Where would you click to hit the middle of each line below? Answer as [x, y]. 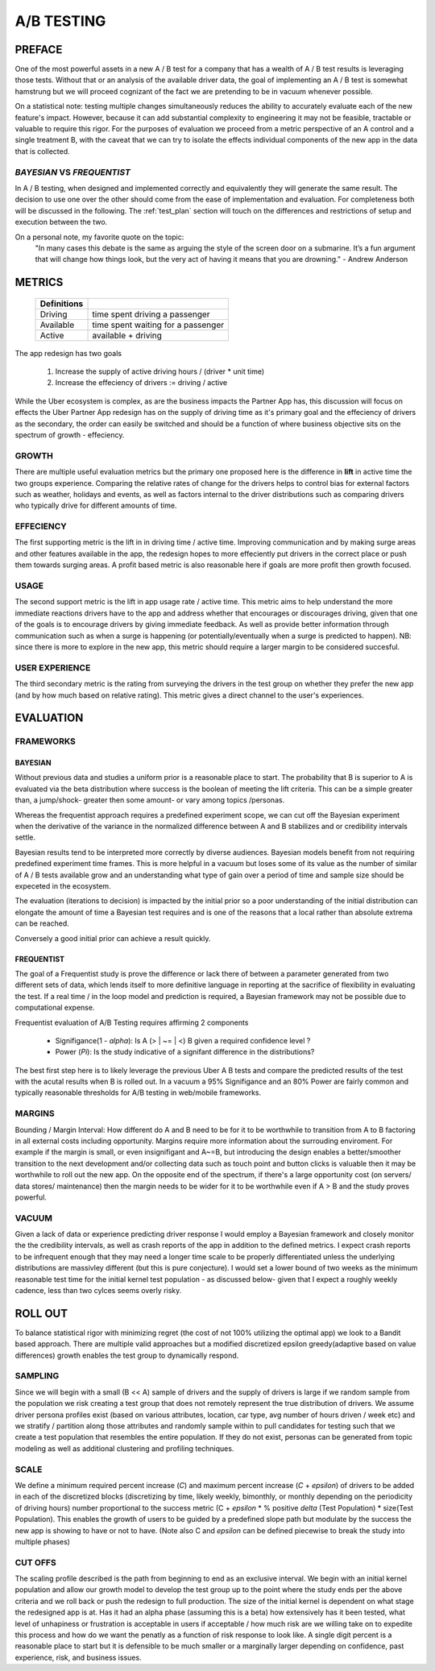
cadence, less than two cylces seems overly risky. [98, 1291]
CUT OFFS [35, 1562]
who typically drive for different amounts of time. [96, 506]
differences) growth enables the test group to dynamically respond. [127, 1355]
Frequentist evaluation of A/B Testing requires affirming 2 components [132, 1022]
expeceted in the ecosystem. [63, 885]
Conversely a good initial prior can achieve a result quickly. [113, 938]
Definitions [62, 304]
